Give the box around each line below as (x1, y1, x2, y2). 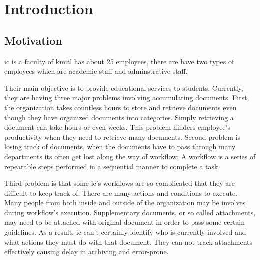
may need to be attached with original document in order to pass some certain (4, 217, 245, 227)
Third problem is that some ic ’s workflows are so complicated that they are (4, 178, 235, 188)
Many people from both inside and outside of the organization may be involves (4, 197, 246, 208)
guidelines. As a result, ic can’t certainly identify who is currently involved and (4, 227, 246, 237)
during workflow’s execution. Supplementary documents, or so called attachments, (4, 207, 256, 217)
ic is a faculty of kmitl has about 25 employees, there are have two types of (4, 56, 234, 66)
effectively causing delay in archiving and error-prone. (4, 246, 169, 257)
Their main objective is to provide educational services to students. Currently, (4, 82, 243, 93)
